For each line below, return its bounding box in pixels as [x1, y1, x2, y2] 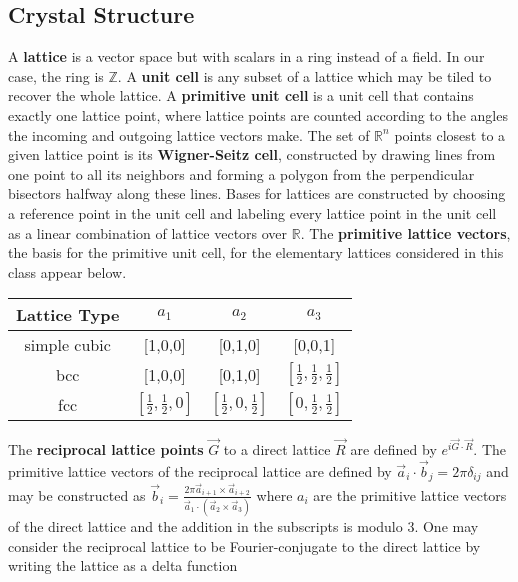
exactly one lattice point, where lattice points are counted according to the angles [8, 104, 508, 125]
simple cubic [24, 333, 111, 357]
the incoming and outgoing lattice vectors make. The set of [8, 124, 370, 145]
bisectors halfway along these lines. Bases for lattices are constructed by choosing [8, 183, 506, 204]
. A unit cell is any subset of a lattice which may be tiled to [117, 65, 492, 86]
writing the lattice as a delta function [8, 555, 238, 576]
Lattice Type [16, 303, 120, 327]
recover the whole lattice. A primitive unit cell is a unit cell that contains [8, 85, 474, 106]
